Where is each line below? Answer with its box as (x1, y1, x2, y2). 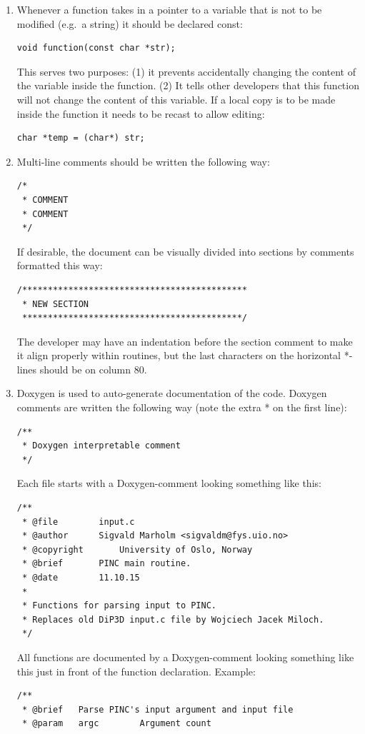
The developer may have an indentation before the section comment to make (16, 333, 353, 348)
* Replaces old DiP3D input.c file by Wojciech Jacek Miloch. (21, 614, 324, 625)
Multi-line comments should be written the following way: (16, 154, 270, 169)
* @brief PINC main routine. (21, 558, 191, 569)
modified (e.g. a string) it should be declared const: (16, 16, 243, 31)
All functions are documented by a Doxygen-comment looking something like (16, 649, 354, 664)
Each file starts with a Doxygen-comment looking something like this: (16, 476, 321, 491)
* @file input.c (21, 516, 135, 527)
